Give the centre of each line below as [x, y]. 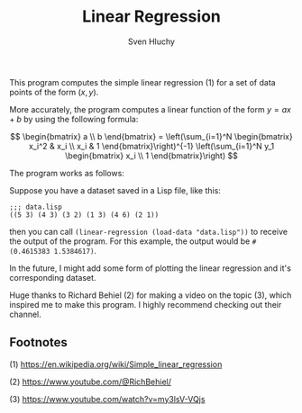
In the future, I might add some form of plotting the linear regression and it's [150, 268]
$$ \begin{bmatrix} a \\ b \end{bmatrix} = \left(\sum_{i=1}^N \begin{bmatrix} [151, 136]
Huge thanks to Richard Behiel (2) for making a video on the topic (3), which [151, 295]
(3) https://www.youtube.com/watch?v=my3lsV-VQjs [107, 399]
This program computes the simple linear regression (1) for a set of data [143, 82]
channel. [26, 314]
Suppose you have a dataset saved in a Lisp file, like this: [115, 190]
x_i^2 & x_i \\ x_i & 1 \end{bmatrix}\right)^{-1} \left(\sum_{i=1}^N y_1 [151, 146]
